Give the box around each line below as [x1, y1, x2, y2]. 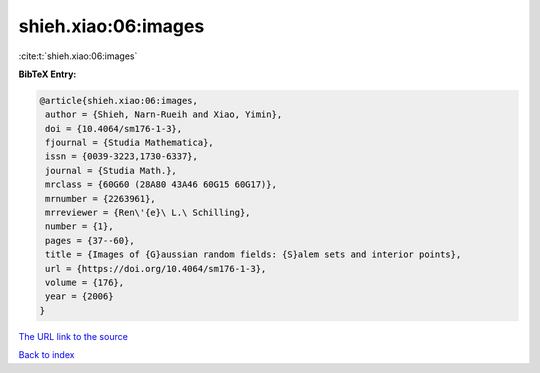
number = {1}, [45, 221, 114, 232]
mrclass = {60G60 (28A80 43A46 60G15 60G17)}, [45, 179, 277, 190]
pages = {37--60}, [45, 235, 135, 246]
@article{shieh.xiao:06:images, [39, 95, 199, 106]
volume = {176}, [45, 277, 125, 288]
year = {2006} [45, 291, 114, 302]
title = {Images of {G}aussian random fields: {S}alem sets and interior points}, [45, 249, 462, 260]
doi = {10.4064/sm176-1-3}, [45, 123, 183, 134]
